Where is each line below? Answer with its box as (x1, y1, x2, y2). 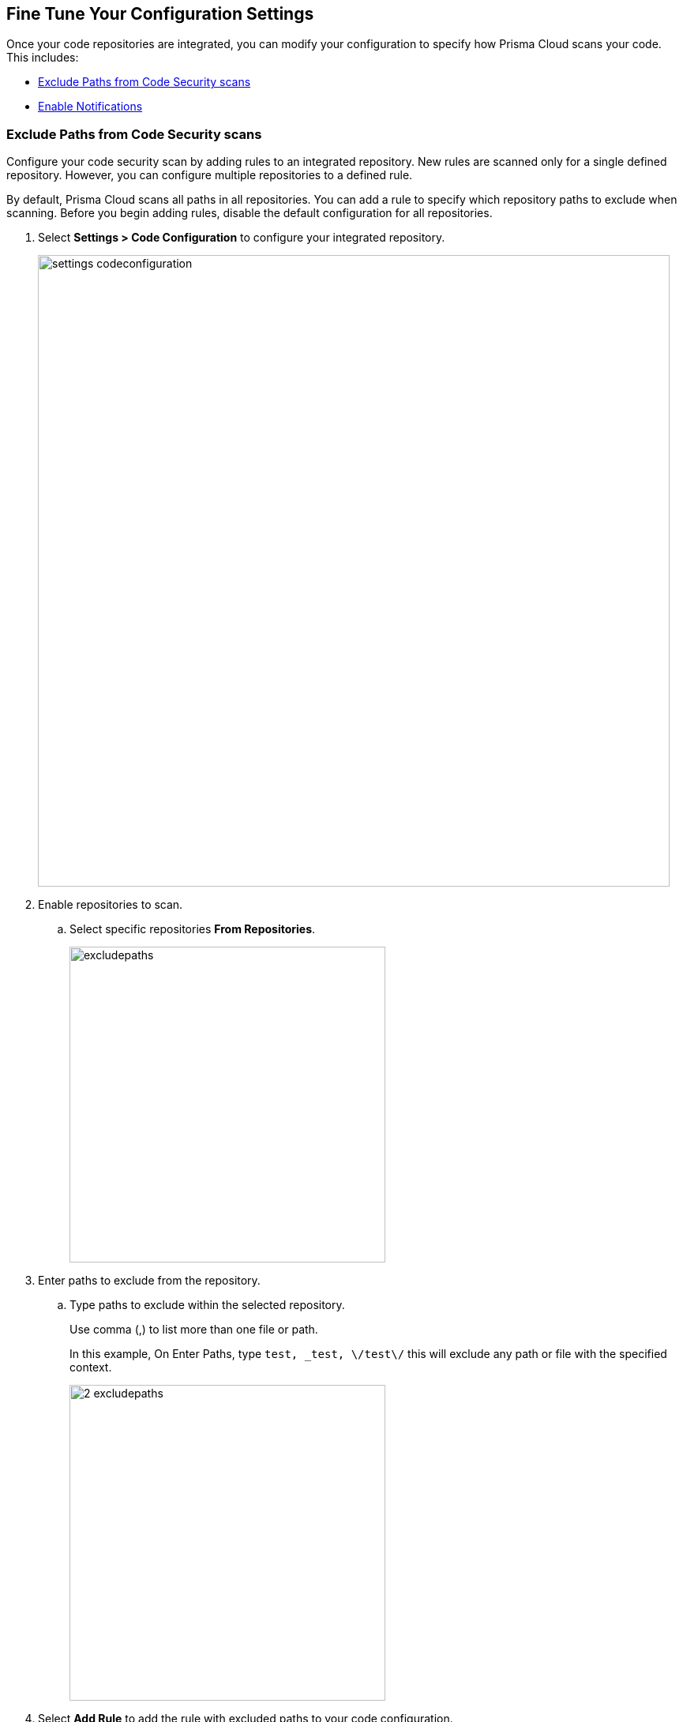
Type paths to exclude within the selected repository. (69, 1298, 345, 1312)
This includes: (6, 51, 79, 65)
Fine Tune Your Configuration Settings (6, 4, 314, 24)
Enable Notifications (38, 99, 143, 114)
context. (69, 1360, 112, 1375)
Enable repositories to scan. (38, 898, 183, 912)
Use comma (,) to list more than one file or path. (69, 1322, 318, 1337)
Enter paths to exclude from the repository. (38, 1274, 261, 1288)
